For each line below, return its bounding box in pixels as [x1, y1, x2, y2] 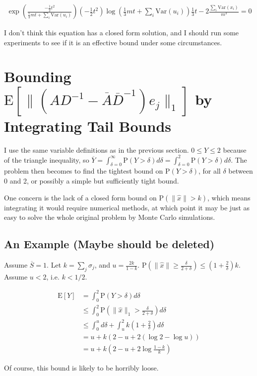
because [223, 144, 247, 155]
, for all [198, 166, 221, 176]
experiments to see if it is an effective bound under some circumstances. [4, 37, 222, 47]
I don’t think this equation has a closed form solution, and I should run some [4, 27, 239, 38]
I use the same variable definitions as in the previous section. [4, 144, 189, 155]
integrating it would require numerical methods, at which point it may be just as [4, 202, 250, 212]
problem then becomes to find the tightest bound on [4, 166, 163, 176]
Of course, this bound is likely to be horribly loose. [4, 363, 159, 373]
